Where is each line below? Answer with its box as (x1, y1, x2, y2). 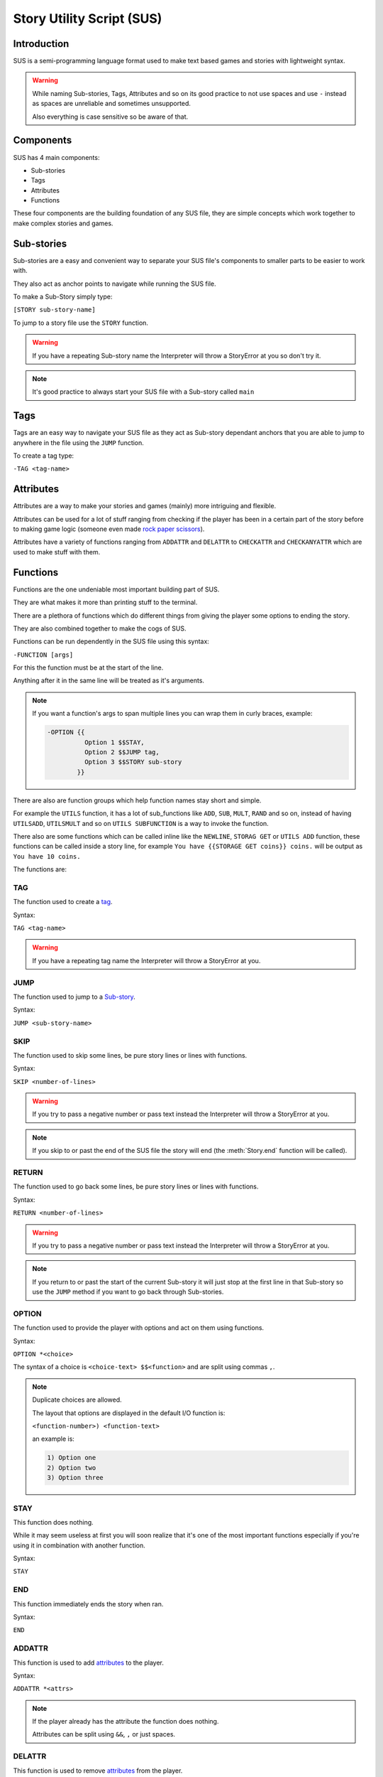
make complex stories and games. (13, 219, 113, 227)
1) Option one (47, 1454, 96, 1462)
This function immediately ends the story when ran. (13, 1599, 164, 1608)
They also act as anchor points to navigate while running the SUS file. (13, 279, 216, 288)
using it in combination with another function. (13, 1541, 145, 1550)
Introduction (13, 38, 70, 50)
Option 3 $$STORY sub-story (84, 758, 182, 766)
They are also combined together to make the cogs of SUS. (13, 624, 187, 633)
